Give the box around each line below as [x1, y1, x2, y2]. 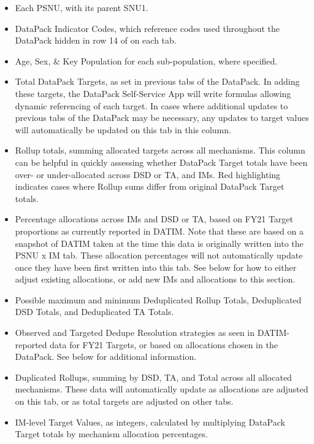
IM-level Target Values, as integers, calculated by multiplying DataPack [15, 415, 285, 428]
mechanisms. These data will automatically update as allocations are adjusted [15, 383, 308, 395]
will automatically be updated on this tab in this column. [15, 123, 231, 136]
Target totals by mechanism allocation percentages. [15, 427, 208, 440]
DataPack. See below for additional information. [15, 350, 197, 363]
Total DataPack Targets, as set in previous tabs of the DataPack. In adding [15, 75, 300, 88]
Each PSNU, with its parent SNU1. [15, 1, 148, 14]
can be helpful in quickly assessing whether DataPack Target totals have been [15, 155, 308, 168]
